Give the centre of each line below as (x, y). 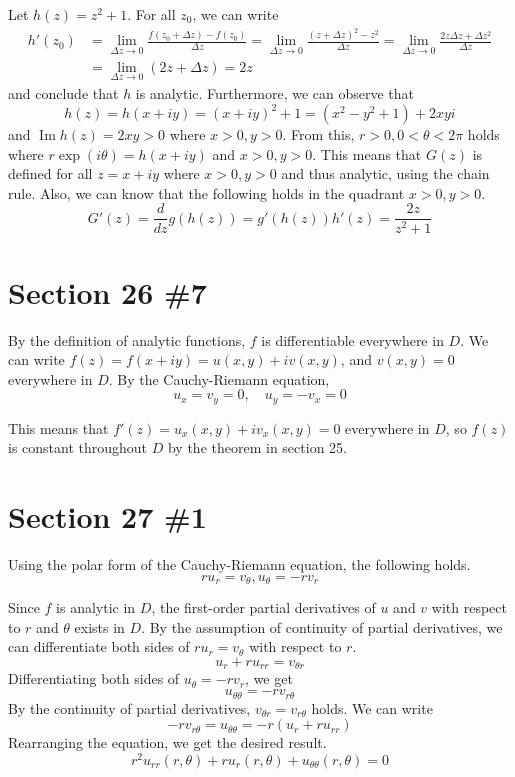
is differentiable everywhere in (352, 339)
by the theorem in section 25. (257, 447)
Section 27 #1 (107, 516)
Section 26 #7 (107, 291)
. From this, (318, 134)
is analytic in (96, 607)
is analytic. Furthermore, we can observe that (275, 92)
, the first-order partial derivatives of (263, 607)
